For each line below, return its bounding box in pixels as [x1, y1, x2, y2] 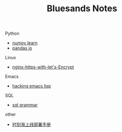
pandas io [12, 45, 33, 51]
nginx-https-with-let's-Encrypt [12, 64, 74, 70]
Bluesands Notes [46, 3, 118, 14]
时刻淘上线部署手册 [12, 122, 51, 128]
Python [5, 30, 20, 37]
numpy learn [12, 40, 38, 46]
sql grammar [12, 102, 38, 108]
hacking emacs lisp [12, 83, 51, 89]
